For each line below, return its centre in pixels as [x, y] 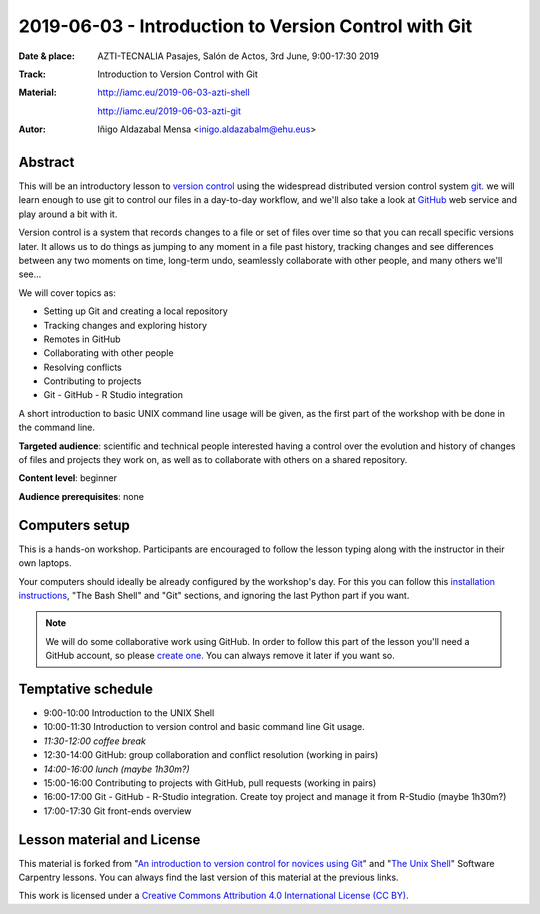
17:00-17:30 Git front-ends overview [117, 811]
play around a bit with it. [68, 214]
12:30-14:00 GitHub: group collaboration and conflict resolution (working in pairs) [211, 755]
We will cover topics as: [67, 292]
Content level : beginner [67, 478]
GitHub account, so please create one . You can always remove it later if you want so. [220, 656]
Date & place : [46, 56]
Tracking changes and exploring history [125, 325]
